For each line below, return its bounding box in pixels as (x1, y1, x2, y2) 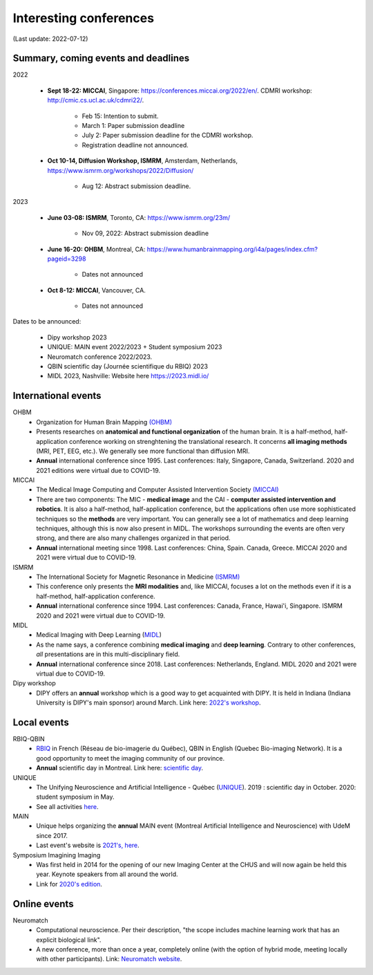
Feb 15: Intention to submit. (82, 111, 159, 120)
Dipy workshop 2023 (47, 333, 107, 342)
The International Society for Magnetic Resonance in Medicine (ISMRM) (36, 573, 240, 581)
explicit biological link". (36, 936, 102, 944)
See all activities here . (36, 802, 99, 810)
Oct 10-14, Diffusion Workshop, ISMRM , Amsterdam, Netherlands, (47, 156, 238, 165)
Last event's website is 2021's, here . (36, 841, 140, 850)
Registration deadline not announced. (82, 140, 189, 149)
